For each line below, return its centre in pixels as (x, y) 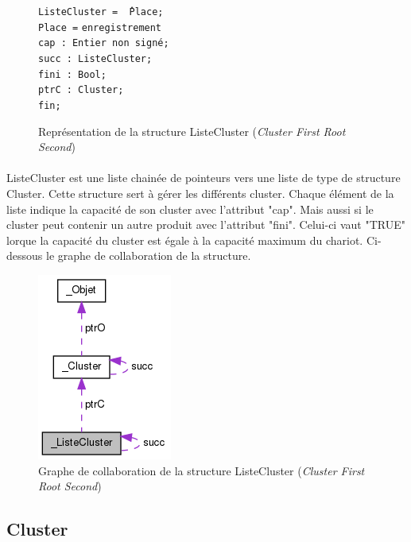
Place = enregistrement (100, 27)
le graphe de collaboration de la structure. (148, 256)
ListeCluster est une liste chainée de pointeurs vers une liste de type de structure (204, 178)
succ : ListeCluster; (95, 58)
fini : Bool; (72, 74)
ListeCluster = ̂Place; (101, 12)
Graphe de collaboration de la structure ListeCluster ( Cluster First (202, 470)
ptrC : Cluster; (81, 90)
